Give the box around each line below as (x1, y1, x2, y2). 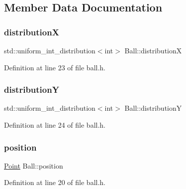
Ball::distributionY (124, 103, 182, 113)
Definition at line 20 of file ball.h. (4, 177, 106, 188)
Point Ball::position (4, 160, 63, 171)
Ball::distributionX (124, 45, 182, 55)
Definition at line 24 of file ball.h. (4, 120, 106, 130)
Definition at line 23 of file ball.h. (4, 62, 106, 72)
